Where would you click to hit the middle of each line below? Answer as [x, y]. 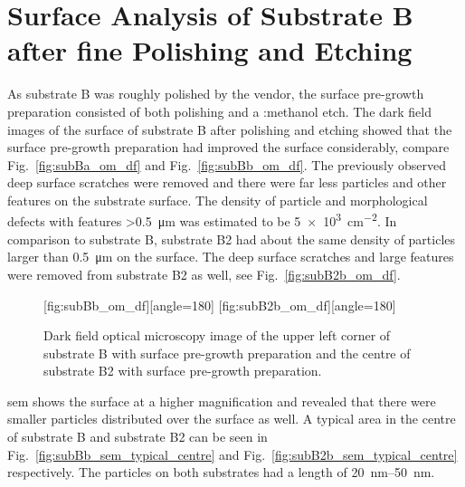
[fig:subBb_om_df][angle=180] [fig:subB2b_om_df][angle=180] [220, 305]
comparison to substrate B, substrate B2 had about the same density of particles [232, 239]
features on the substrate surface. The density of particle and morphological [218, 200]
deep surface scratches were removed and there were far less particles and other [227, 182]
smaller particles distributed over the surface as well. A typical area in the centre [232, 419]
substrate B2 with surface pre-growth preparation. [183, 371]
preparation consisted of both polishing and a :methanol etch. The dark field [220, 111]
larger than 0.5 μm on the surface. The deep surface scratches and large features [231, 257]
